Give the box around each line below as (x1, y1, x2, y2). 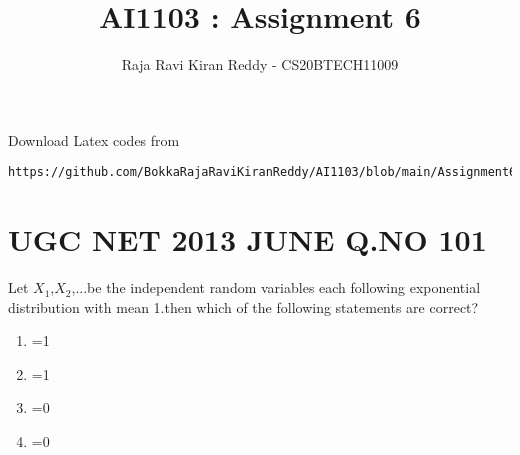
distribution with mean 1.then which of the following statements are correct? (8, 296, 479, 317)
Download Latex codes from (8, 129, 180, 150)
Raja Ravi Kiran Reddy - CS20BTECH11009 (121, 54, 399, 75)
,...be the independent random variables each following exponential (71, 277, 481, 298)
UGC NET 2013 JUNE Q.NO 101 (8, 219, 487, 260)
